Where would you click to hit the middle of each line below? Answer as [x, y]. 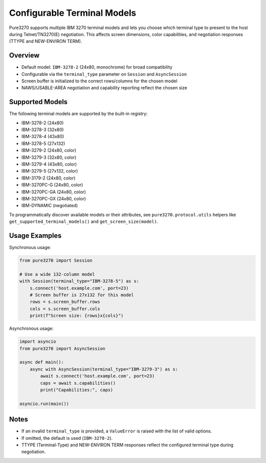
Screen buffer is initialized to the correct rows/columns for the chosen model [99, 81]
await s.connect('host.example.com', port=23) [97, 376]
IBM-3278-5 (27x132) [43, 143]
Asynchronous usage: [31, 328]
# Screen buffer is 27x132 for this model [82, 295]
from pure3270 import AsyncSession [62, 348]
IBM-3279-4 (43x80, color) [49, 164]
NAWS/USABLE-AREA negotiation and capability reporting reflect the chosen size [104, 88]
